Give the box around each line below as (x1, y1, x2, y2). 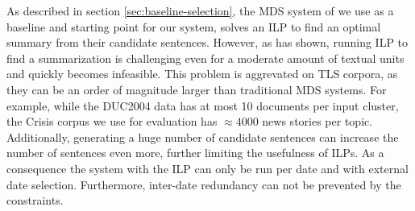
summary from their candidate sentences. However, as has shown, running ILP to (6, 34, 409, 51)
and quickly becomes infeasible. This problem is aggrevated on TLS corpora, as (6, 65, 398, 82)
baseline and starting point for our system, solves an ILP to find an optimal (6, 18, 381, 35)
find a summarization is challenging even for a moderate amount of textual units (6, 49, 405, 66)
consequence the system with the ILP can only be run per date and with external (6, 159, 409, 176)
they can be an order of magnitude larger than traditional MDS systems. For (6, 81, 387, 97)
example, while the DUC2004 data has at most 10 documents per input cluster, (6, 97, 399, 114)
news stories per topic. (262, 113, 373, 130)
